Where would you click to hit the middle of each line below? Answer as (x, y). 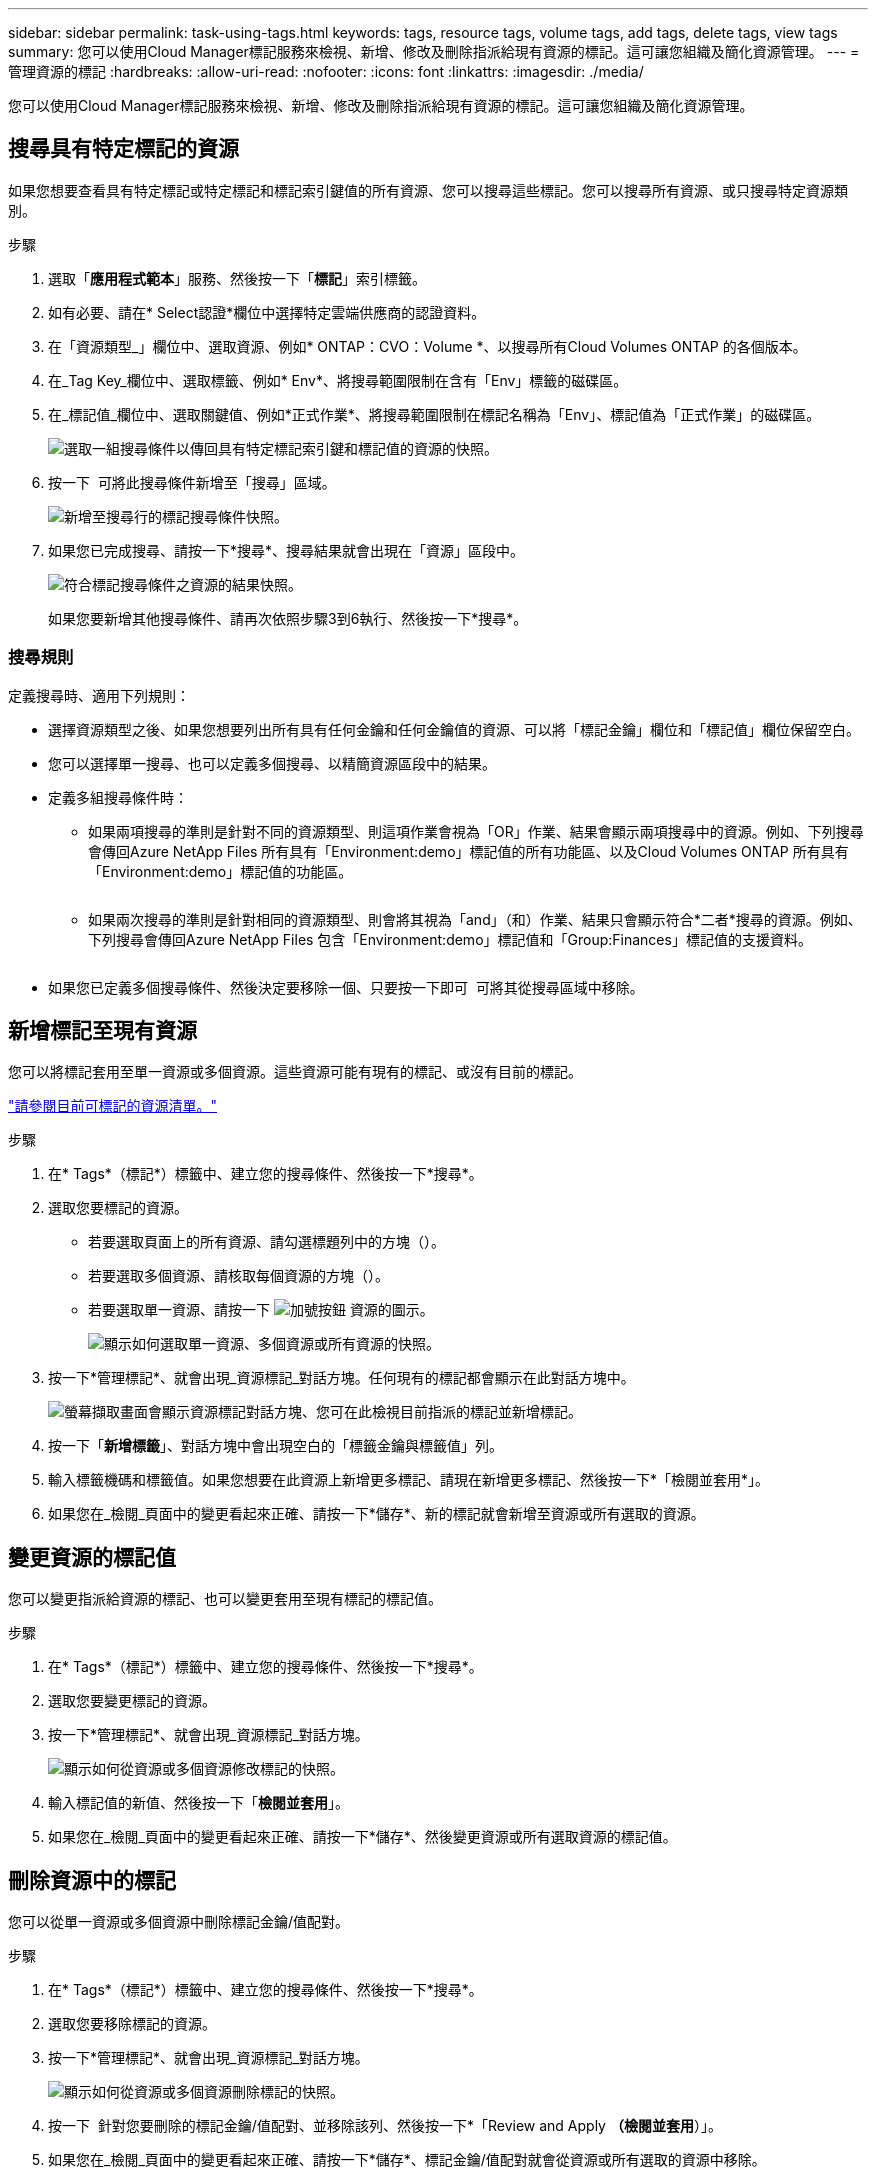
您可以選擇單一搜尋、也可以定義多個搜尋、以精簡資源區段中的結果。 (272, 763)
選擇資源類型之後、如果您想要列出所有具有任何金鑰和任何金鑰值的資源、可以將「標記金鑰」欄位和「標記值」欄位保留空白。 (454, 729)
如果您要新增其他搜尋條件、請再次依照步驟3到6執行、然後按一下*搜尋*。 (288, 618)
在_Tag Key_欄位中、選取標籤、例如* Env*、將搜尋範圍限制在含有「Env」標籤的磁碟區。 (338, 380)
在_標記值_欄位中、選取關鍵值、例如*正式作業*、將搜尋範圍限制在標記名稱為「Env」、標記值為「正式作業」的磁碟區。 (434, 414)
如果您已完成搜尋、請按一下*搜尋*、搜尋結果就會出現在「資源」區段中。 (286, 550)
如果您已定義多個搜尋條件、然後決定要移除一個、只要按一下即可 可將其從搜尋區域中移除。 (346, 987)
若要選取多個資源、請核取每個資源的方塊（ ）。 (238, 1276)
